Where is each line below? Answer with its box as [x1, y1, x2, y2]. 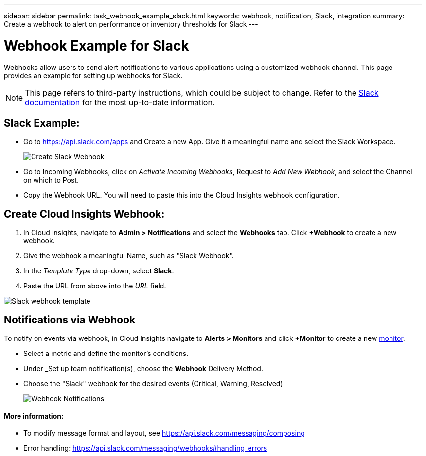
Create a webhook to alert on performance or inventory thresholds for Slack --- [4, 20, 258, 28]
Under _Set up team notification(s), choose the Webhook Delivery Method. [23, 364, 263, 373]
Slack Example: [4, 117, 80, 129]
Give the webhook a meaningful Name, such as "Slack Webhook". [23, 252, 234, 260]
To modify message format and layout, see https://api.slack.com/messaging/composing [23, 429, 305, 438]
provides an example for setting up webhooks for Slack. [4, 71, 183, 80]
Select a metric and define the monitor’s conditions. [23, 349, 189, 358]
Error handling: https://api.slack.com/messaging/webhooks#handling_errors [23, 444, 267, 453]
